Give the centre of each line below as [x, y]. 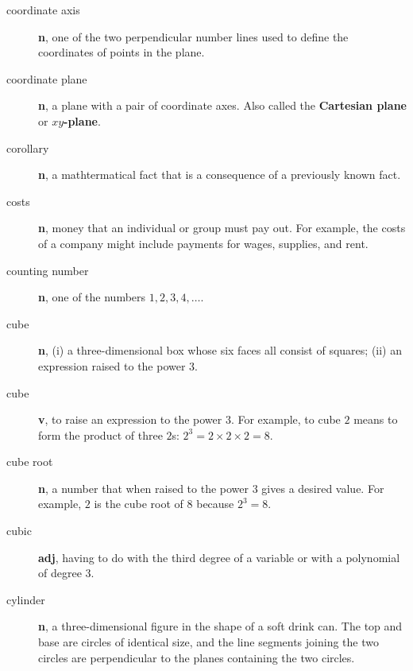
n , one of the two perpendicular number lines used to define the [193, 36]
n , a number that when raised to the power [144, 488]
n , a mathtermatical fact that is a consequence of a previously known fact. [220, 175]
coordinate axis [43, 10]
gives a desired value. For [323, 488]
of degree [60, 573]
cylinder [26, 599]
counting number [48, 270]
